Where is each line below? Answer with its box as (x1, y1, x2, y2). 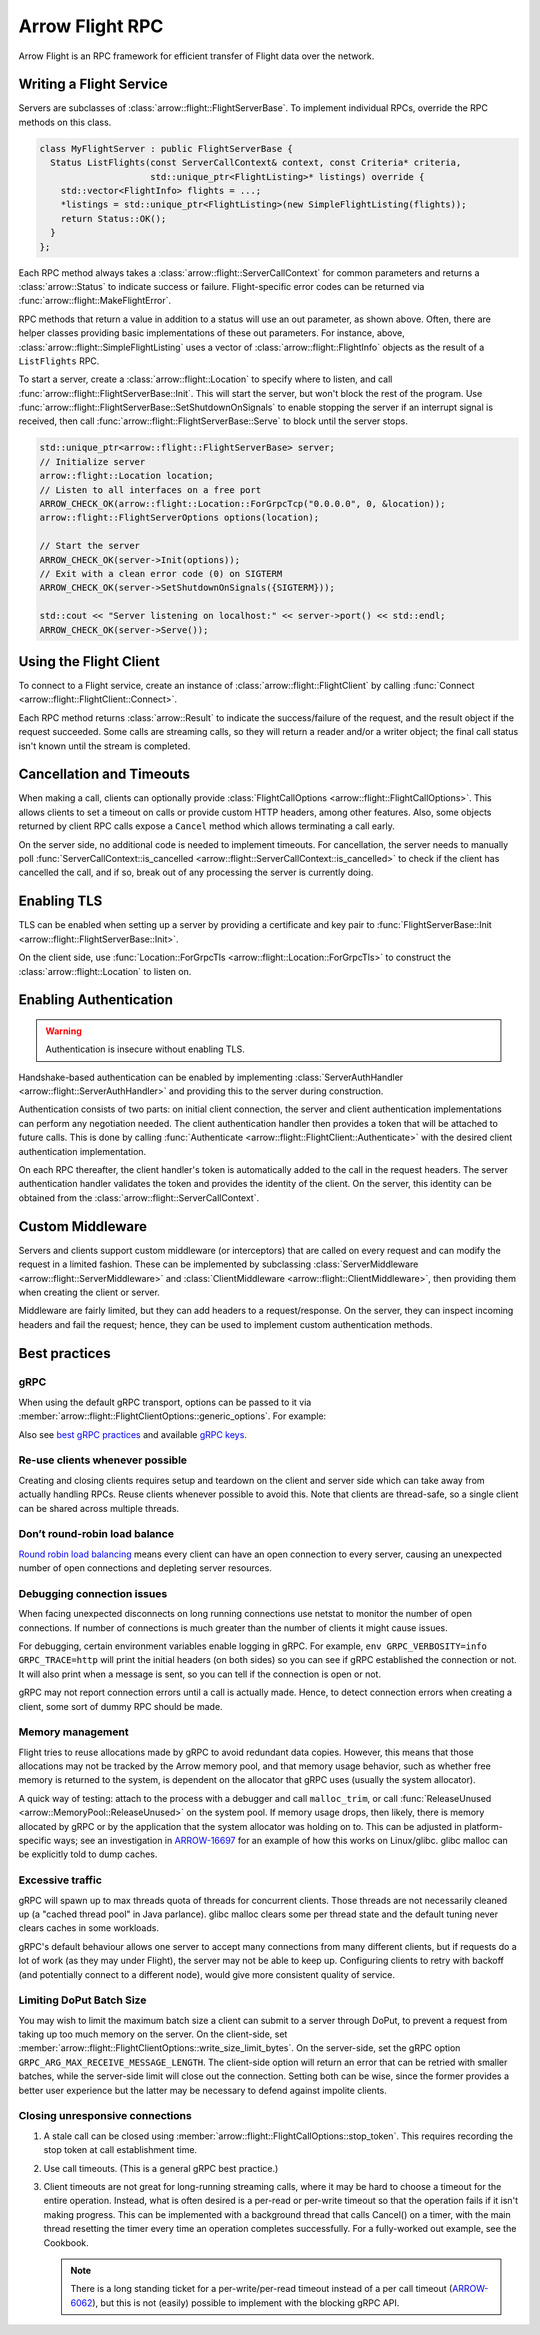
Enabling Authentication (18, 991, 174, 1009)
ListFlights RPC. (18, 355, 100, 367)
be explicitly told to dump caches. (18, 1848, 158, 1860)
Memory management (18, 1725, 129, 1739)
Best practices (18, 1345, 111, 1362)
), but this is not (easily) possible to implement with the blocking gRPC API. (91, 2296, 400, 2309)
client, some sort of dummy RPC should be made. (18, 1700, 224, 1712)
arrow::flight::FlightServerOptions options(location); (39, 512, 320, 524)
